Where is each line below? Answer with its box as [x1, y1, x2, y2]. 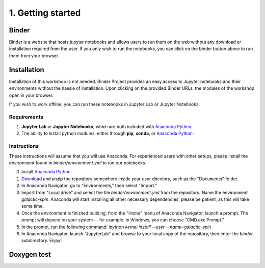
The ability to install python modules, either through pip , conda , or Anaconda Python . [21, 131, 194, 136]
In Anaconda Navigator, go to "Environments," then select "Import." [21, 183, 157, 188]
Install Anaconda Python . [21, 169, 72, 175]
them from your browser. [9, 53, 59, 58]
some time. [21, 203, 44, 209]
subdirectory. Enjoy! [21, 238, 62, 243]
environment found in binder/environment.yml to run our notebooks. [9, 160, 147, 165]
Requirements [9, 113, 44, 120]
